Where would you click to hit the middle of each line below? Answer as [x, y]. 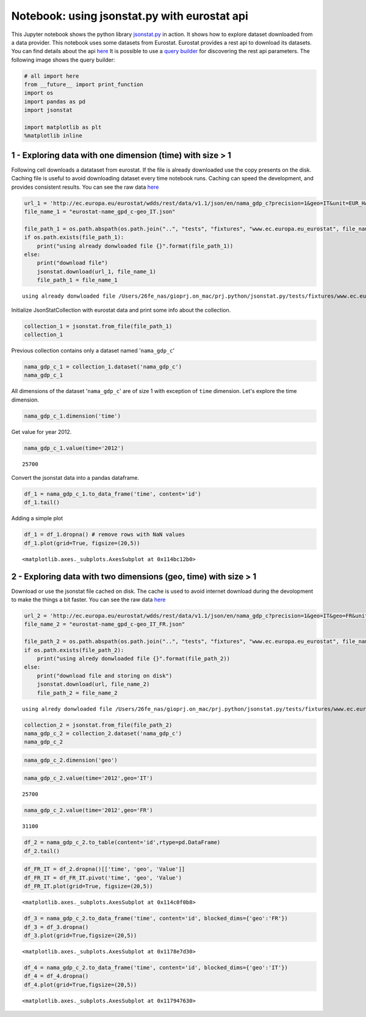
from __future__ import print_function [84, 85]
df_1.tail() [42, 502]
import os [39, 93]
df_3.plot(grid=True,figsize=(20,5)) [81, 935]
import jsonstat [48, 110]
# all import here [52, 76]
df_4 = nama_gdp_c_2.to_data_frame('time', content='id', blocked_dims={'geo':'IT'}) [156, 967]
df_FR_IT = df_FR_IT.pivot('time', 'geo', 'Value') [103, 878]
